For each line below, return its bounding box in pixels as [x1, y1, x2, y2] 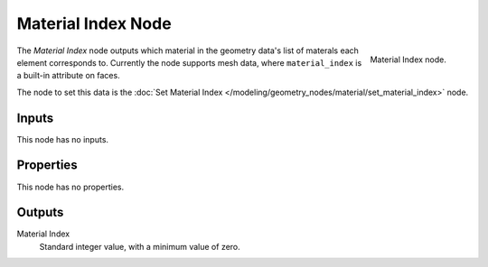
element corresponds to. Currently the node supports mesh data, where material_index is [16, 57, 362, 68]
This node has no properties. [16, 181, 125, 192]
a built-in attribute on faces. [16, 70, 121, 81]
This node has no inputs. [16, 133, 108, 144]
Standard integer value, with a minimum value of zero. [39, 241, 241, 252]
